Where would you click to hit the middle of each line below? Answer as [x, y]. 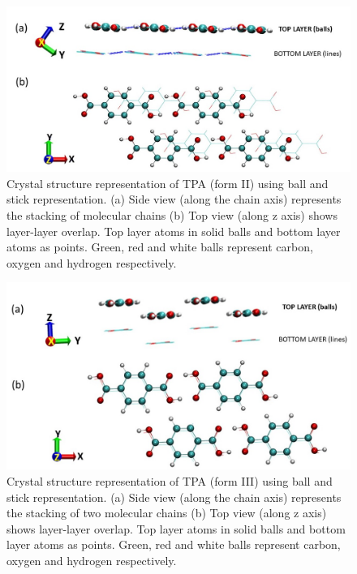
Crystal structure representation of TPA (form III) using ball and [170, 480]
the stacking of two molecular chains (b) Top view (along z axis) [167, 513]
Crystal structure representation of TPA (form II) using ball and [168, 183]
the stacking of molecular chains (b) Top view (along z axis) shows [172, 214]
